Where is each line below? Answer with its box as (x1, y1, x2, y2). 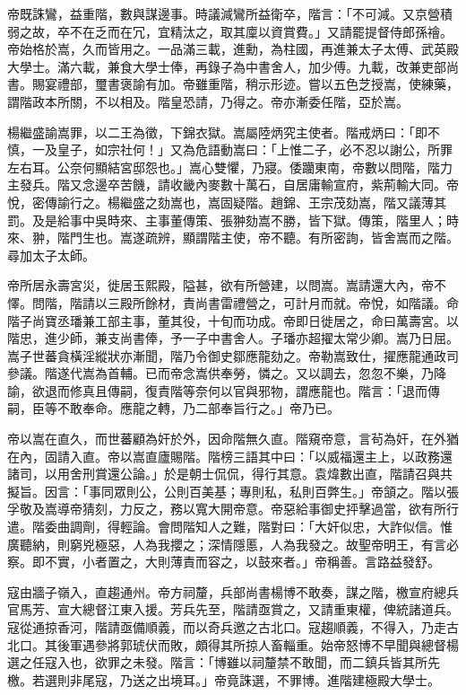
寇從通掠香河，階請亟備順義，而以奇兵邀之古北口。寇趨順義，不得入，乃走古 (7, 618, 459, 636)
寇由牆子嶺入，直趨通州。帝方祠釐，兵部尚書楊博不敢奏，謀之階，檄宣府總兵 (7, 582, 459, 601)
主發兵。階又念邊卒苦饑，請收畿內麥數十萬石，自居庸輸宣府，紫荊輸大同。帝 (7, 175, 459, 194)
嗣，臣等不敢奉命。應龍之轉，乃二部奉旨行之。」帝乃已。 (7, 399, 340, 418)
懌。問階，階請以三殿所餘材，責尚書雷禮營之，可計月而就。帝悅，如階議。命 (7, 293, 459, 312)
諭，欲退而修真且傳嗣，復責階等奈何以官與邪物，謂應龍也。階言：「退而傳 (7, 381, 440, 400)
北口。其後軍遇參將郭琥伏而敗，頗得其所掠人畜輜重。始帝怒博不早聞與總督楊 (7, 635, 459, 654)
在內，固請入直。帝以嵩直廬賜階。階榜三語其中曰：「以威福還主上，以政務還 (7, 446, 453, 465)
